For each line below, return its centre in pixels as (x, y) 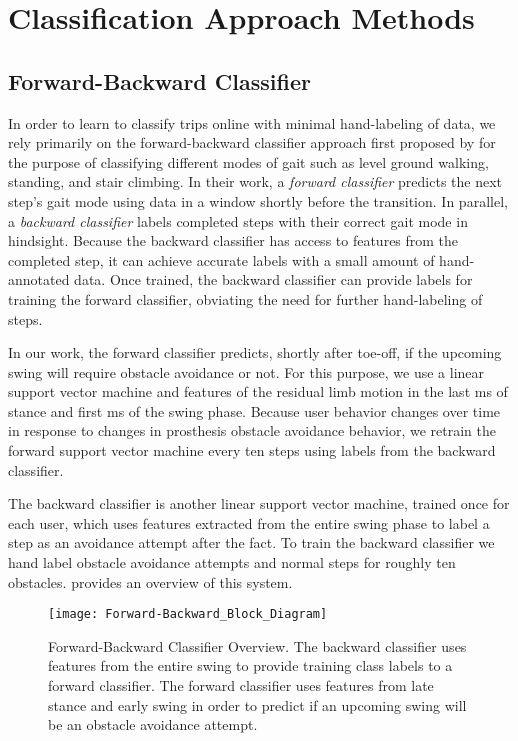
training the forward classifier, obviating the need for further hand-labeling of (245, 298)
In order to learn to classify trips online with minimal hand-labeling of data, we (252, 122)
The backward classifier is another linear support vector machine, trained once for (259, 503)
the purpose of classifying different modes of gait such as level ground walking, (248, 161)
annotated (39, 279)
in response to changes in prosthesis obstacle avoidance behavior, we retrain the (252, 430)
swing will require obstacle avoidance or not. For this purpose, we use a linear (246, 371)
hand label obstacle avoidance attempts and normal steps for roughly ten (232, 562)
